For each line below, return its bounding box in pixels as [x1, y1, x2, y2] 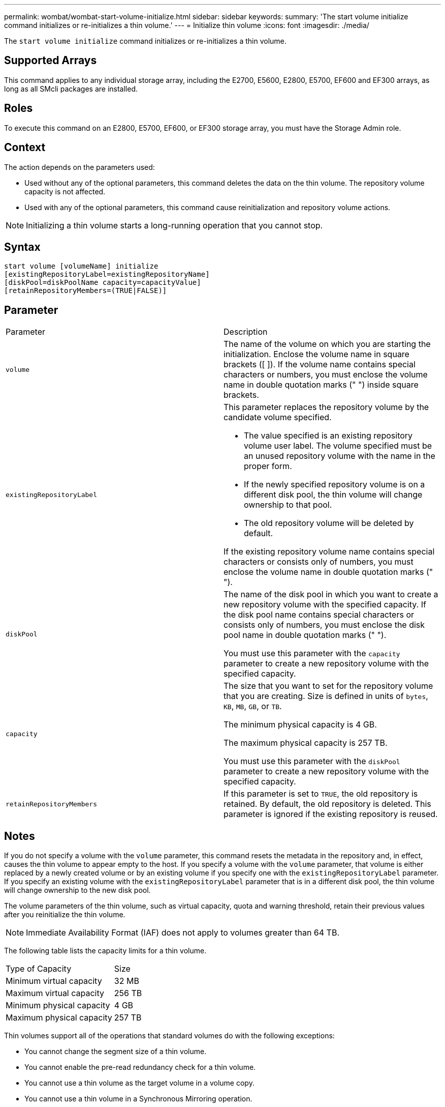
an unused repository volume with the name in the [244, 451, 435, 461]
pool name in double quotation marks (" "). [224, 630, 387, 640]
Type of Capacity [6, 964, 72, 974]
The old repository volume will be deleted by [244, 518, 414, 529]
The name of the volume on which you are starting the [224, 339, 431, 349]
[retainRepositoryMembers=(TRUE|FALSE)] [4, 286, 167, 295]
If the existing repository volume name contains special [224, 546, 435, 557]
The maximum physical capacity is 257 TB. [224, 738, 388, 748]
